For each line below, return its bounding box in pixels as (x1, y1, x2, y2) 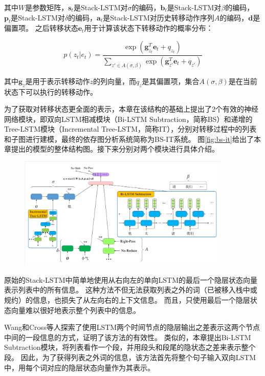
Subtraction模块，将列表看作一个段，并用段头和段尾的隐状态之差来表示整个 (4, 342, 256, 352)
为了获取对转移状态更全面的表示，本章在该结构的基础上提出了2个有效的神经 (4, 103, 258, 114)
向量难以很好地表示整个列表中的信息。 (11, 304, 140, 315)
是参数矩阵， (25, 2, 69, 12)
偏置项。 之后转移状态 (4, 23, 78, 33)
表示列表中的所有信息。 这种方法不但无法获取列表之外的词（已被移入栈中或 (4, 284, 257, 295)
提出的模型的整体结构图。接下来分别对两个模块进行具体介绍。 (11, 143, 219, 154)
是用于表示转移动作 (25, 75, 90, 86)
